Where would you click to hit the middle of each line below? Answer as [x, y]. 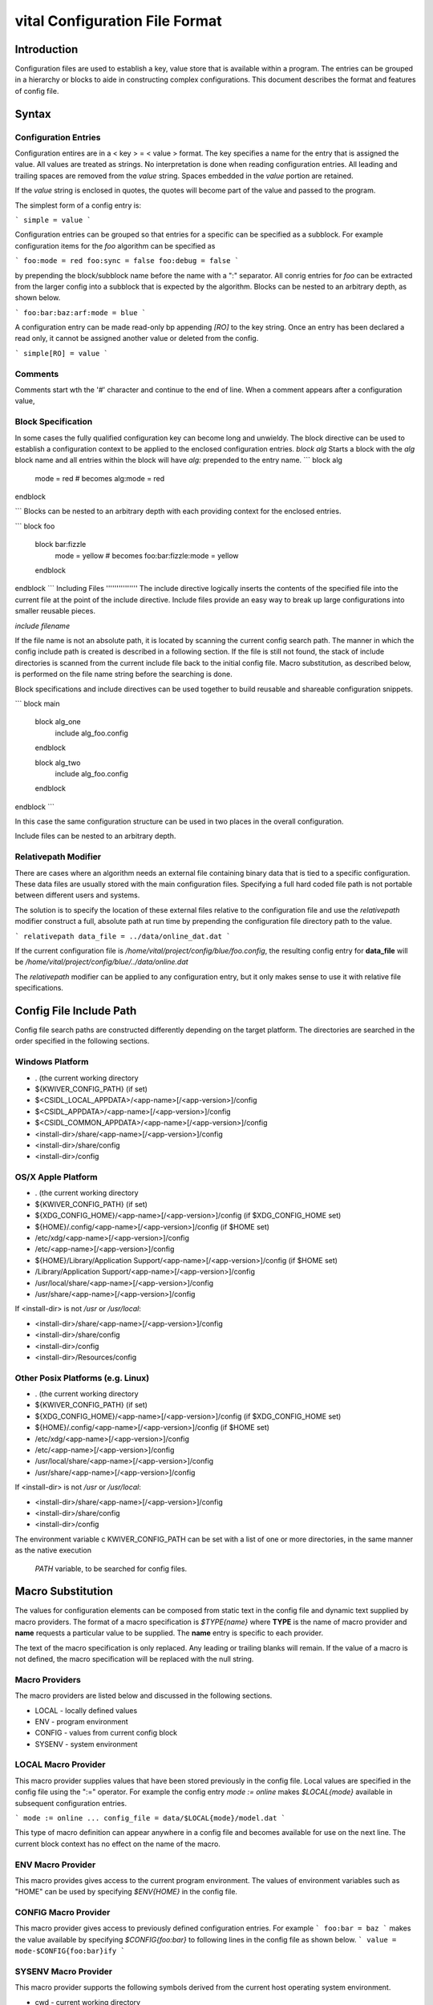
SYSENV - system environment [86, 1744]
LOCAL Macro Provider [60, 1764]
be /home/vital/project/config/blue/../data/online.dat [101, 962]
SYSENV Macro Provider [63, 1971]
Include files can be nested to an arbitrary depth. [95, 836]
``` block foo [35, 526]
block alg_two [58, 763]
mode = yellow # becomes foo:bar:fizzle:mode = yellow [147, 555]
